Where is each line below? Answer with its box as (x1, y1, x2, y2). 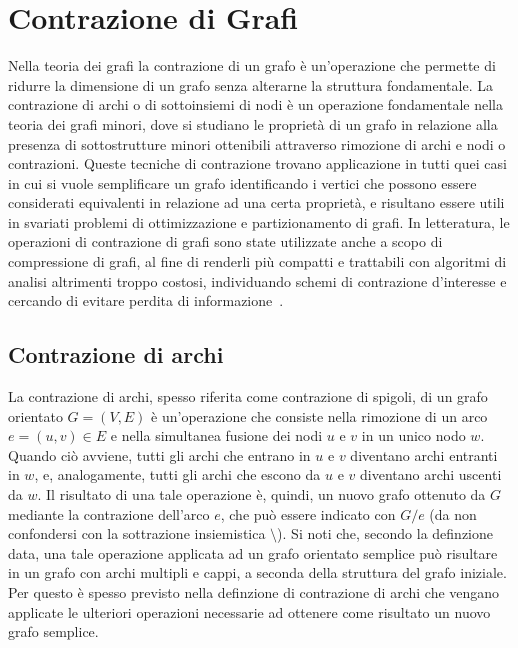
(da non (429, 503, 477, 524)
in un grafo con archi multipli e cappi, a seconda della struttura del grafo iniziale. (8, 562, 507, 583)
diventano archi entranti (350, 444, 498, 465)
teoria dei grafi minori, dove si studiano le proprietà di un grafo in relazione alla (8, 113, 498, 134)
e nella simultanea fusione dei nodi (110, 425, 323, 446)
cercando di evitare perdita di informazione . (8, 290, 284, 311)
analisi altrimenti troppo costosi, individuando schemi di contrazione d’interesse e (8, 270, 507, 291)
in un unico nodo (361, 425, 466, 446)
